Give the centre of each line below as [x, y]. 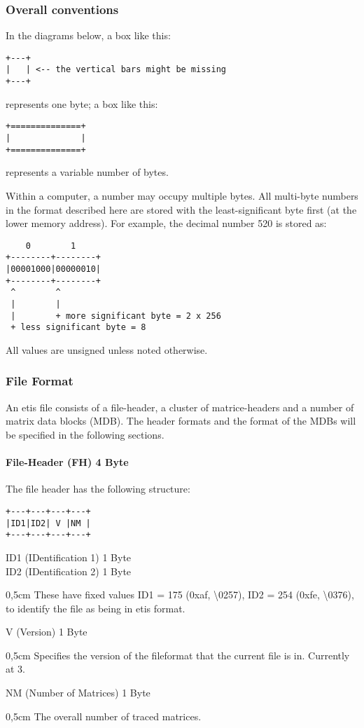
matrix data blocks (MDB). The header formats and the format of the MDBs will [181, 421]
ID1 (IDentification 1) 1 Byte [69, 557]
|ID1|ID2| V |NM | [48, 523]
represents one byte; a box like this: [82, 103]
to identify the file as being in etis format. [96, 608]
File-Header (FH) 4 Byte [67, 462]
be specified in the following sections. [85, 434]
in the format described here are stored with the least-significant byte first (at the [181, 209]
